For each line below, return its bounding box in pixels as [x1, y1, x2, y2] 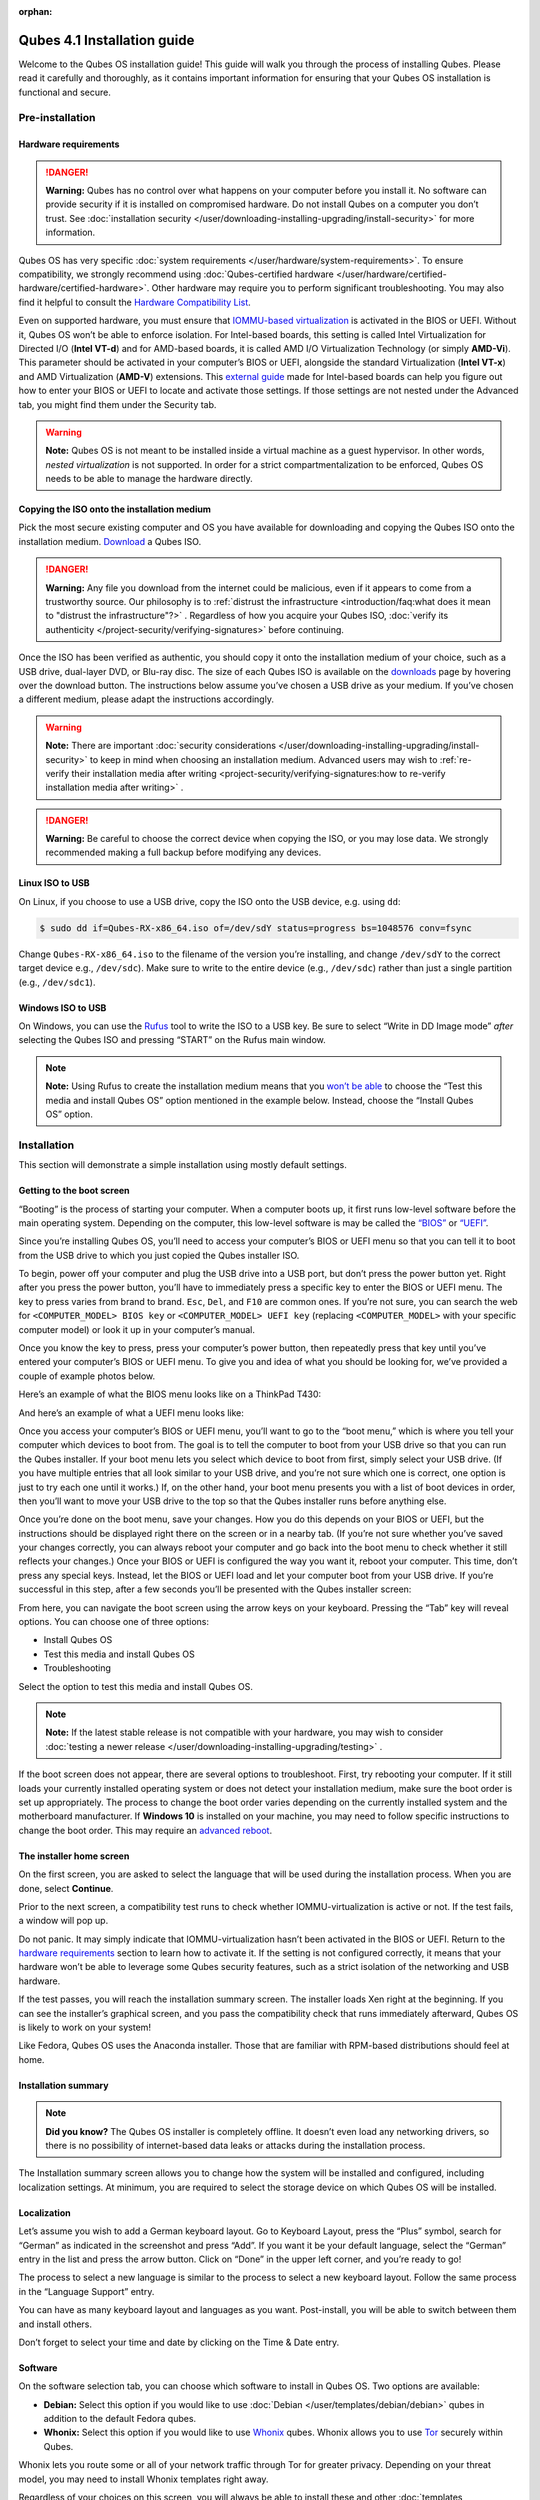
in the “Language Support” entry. [18, 2285, 155, 2297]
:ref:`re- [439, 753, 472, 765]
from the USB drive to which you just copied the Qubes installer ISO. [18, 1249, 300, 1261]
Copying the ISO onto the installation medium [18, 503, 212, 515]
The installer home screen [18, 1850, 130, 1862]
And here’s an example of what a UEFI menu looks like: [18, 1406, 245, 1419]
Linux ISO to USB [18, 877, 90, 889]
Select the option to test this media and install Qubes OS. [18, 1680, 254, 1692]
